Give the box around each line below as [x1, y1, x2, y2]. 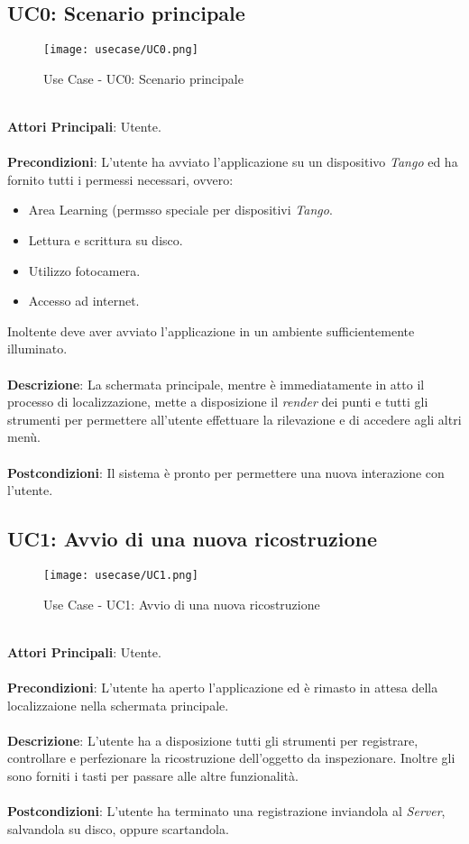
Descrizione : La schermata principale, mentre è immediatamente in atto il [7, 374, 425, 393]
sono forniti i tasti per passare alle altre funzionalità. [7, 766, 299, 784]
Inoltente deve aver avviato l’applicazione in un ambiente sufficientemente [7, 321, 415, 340]
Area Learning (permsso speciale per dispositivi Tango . [28, 200, 333, 219]
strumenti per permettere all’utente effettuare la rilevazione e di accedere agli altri [7, 409, 462, 428]
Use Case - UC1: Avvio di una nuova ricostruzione [43, 594, 320, 613]
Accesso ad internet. [28, 291, 140, 310]
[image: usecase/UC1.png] [43, 568, 198, 582]
